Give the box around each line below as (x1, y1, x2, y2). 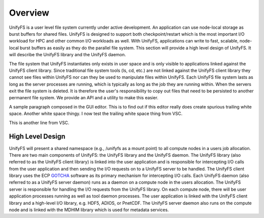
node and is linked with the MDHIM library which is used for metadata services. (9, 207, 169, 213)
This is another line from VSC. (9, 120, 69, 126)
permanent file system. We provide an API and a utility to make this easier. (9, 95, 158, 101)
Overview (9, 7, 49, 18)
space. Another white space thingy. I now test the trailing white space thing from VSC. (9, 110, 183, 117)
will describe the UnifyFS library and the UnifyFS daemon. (9, 52, 126, 58)
